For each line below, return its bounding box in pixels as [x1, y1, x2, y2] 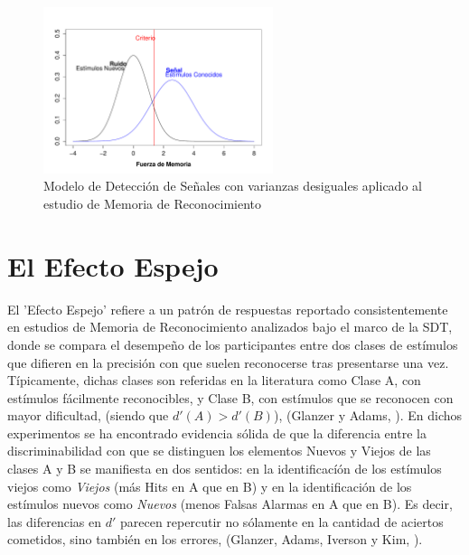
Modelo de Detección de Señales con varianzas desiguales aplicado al [43, 176, 422, 195]
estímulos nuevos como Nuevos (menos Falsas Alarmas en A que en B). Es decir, [7, 494, 453, 513]
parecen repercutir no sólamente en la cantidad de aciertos [119, 512, 444, 531]
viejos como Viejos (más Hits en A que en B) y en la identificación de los [7, 476, 412, 495]
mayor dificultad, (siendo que [7, 406, 169, 425]
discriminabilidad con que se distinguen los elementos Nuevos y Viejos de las [7, 441, 431, 460]
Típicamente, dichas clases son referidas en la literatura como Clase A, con [7, 371, 421, 390]
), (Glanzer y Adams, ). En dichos [273, 406, 463, 425]
